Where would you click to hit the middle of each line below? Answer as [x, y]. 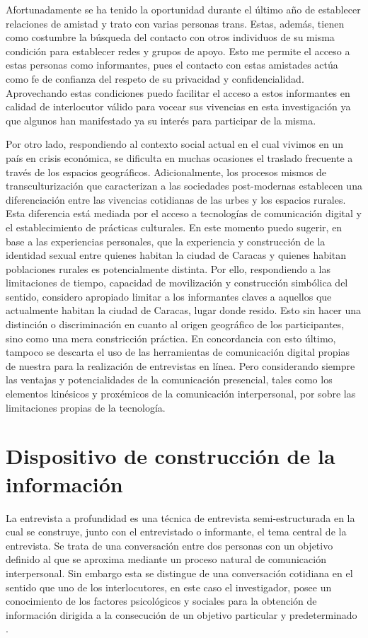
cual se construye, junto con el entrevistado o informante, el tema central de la [176, 532]
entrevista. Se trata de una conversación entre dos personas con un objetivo [169, 545]
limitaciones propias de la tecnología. [86, 407]
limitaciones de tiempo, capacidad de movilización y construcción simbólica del [177, 283]
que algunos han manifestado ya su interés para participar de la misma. [161, 120]
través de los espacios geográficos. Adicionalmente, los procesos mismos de [166, 172]
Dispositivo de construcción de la [171, 456]
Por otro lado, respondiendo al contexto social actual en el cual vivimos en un [174, 144]
